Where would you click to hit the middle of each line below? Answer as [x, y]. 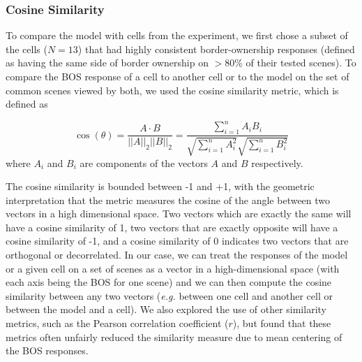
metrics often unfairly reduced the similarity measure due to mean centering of [174, 336]
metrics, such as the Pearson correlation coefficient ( [117, 323]
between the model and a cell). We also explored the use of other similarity [166, 309]
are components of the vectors [144, 162]
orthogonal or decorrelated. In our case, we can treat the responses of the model [177, 255]
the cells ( [27, 49]
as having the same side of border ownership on [107, 63]
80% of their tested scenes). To [291, 63]
